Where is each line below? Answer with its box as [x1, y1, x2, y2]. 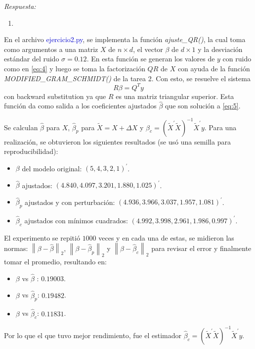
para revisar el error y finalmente [151, 243, 252, 253]
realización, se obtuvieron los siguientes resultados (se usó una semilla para [4, 136, 231, 147]
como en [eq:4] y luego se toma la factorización [4, 63, 145, 73]
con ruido [222, 53, 252, 64]
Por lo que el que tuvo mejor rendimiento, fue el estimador [4, 330, 181, 340]
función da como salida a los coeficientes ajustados [4, 100, 157, 111]
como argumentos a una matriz [4, 44, 98, 54]
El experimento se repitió [4, 232, 80, 243]
